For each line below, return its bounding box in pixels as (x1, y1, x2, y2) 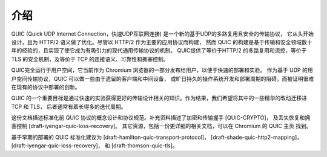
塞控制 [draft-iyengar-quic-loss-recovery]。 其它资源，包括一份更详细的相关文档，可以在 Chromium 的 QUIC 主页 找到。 (11, 123, 312, 130)
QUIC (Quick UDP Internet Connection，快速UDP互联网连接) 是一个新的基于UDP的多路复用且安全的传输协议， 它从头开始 (11, 30, 314, 37)
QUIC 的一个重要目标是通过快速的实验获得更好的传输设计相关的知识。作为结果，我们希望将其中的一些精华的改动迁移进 (11, 94, 308, 102)
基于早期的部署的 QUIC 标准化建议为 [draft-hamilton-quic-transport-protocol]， (11, 133, 210, 141)
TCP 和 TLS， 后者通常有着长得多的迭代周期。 (11, 103, 127, 110)
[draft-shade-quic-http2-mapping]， (211, 133, 303, 141)
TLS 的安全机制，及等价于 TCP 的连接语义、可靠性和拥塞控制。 (11, 55, 169, 63)
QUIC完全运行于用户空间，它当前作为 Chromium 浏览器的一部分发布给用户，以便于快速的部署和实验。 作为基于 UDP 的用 (11, 66, 313, 74)
